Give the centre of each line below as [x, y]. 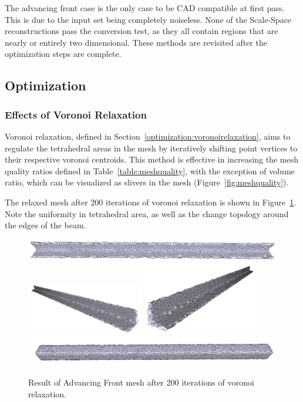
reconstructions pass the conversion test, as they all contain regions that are [142, 31]
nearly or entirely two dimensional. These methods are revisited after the [136, 42]
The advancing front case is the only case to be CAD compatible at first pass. [145, 8]
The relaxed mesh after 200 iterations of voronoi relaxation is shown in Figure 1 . [151, 202]
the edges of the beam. [46, 225]
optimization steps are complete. [63, 54]
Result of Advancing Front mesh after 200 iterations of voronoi [141, 382]
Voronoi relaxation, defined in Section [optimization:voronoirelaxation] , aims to [148, 136]
